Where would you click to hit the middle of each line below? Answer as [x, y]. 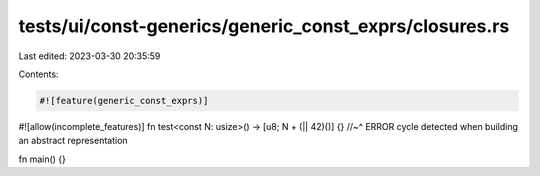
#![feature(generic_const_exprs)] [124, 100]
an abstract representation [73, 141]
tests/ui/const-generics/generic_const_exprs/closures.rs [264, 26]
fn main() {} [42, 159]
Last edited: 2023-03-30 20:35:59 [89, 56]
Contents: [38, 74]
